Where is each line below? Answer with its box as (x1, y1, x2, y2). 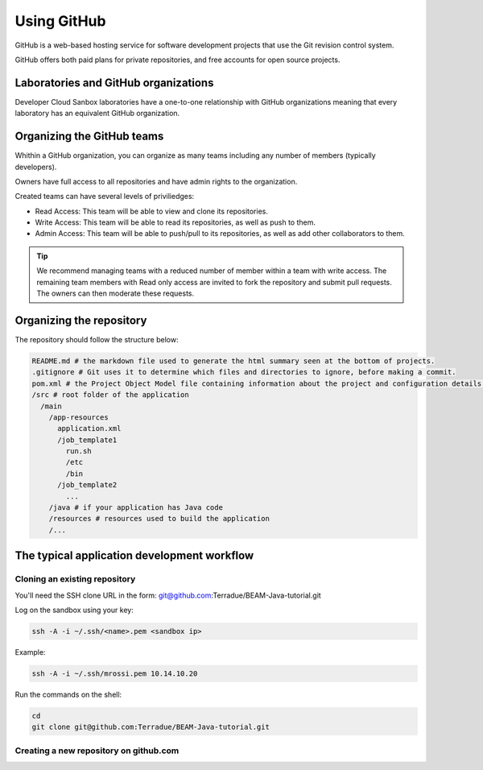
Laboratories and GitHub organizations (14, 76, 214, 89)
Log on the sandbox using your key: (14, 605, 134, 615)
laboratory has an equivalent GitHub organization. (14, 109, 180, 118)
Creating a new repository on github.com (14, 745, 180, 756)
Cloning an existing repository (14, 573, 136, 585)
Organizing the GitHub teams (14, 130, 164, 143)
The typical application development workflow (14, 549, 254, 563)
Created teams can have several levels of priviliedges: (14, 192, 195, 201)
